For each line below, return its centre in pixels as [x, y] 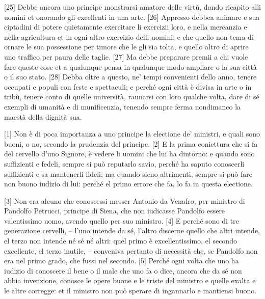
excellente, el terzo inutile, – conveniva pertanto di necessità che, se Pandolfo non [131, 250]
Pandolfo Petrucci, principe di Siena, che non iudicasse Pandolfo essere [115, 211]
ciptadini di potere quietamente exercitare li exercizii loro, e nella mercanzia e [126, 27]
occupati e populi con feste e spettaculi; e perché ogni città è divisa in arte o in [128, 86]
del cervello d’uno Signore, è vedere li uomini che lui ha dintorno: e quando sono [129, 154]
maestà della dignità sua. [43, 116]
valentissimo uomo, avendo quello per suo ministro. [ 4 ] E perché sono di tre [122, 220]
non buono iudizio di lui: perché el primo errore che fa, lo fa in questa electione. [128, 184]
